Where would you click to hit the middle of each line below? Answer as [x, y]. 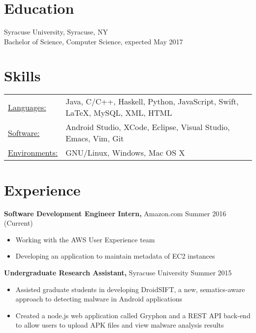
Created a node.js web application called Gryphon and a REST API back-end [133, 315]
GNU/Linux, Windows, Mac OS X [125, 153]
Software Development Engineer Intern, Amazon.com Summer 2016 [115, 213]
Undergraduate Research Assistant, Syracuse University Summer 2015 [118, 272]
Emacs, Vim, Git [95, 138]
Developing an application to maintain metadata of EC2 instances [115, 256]
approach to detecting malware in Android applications [99, 299]
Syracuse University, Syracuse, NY [56, 32]
